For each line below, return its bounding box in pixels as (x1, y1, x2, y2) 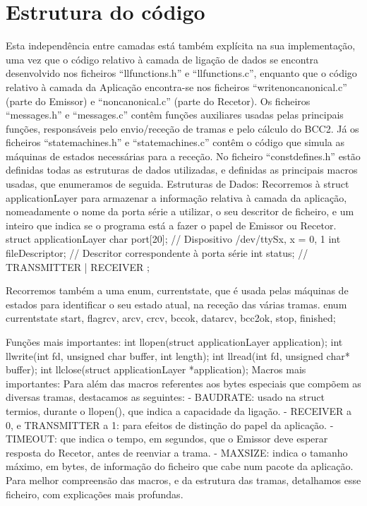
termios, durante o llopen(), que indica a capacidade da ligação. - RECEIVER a (6, 403, 351, 418)
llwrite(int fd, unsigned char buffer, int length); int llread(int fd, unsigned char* (6, 348, 350, 363)
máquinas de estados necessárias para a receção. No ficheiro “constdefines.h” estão (6, 148, 361, 163)
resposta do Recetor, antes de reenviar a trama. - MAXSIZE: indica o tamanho (6, 445, 348, 459)
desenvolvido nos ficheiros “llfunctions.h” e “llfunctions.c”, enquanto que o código (6, 66, 357, 80)
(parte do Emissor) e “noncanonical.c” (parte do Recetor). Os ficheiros (6, 93, 311, 108)
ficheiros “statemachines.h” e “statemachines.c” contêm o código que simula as (6, 135, 344, 150)
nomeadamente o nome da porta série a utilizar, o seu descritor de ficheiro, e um (6, 204, 354, 219)
